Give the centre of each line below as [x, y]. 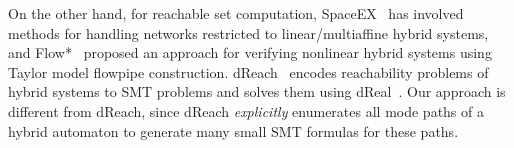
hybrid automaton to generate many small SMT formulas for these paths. [233, 130]
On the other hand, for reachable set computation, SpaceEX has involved [236, 13]
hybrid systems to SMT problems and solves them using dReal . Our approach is [257, 91]
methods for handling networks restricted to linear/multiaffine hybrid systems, [248, 32]
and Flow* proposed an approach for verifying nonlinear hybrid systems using [250, 52]
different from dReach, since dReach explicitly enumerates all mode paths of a [246, 110]
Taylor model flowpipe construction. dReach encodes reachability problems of [248, 71]
